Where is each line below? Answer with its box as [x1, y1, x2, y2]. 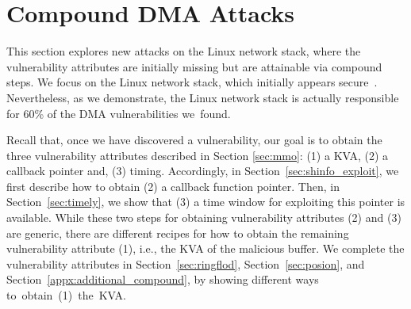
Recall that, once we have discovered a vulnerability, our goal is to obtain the [6, 132, 382, 148]
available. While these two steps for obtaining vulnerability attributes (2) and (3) [6, 209, 401, 226]
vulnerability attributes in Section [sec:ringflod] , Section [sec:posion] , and [6, 255, 365, 272]
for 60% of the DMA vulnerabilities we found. [6, 105, 231, 121]
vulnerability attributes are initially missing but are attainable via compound [6, 58, 382, 74]
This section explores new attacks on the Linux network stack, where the [6, 43, 361, 59]
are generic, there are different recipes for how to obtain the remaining [6, 224, 349, 241]
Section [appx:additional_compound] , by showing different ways [6, 271, 319, 288]
